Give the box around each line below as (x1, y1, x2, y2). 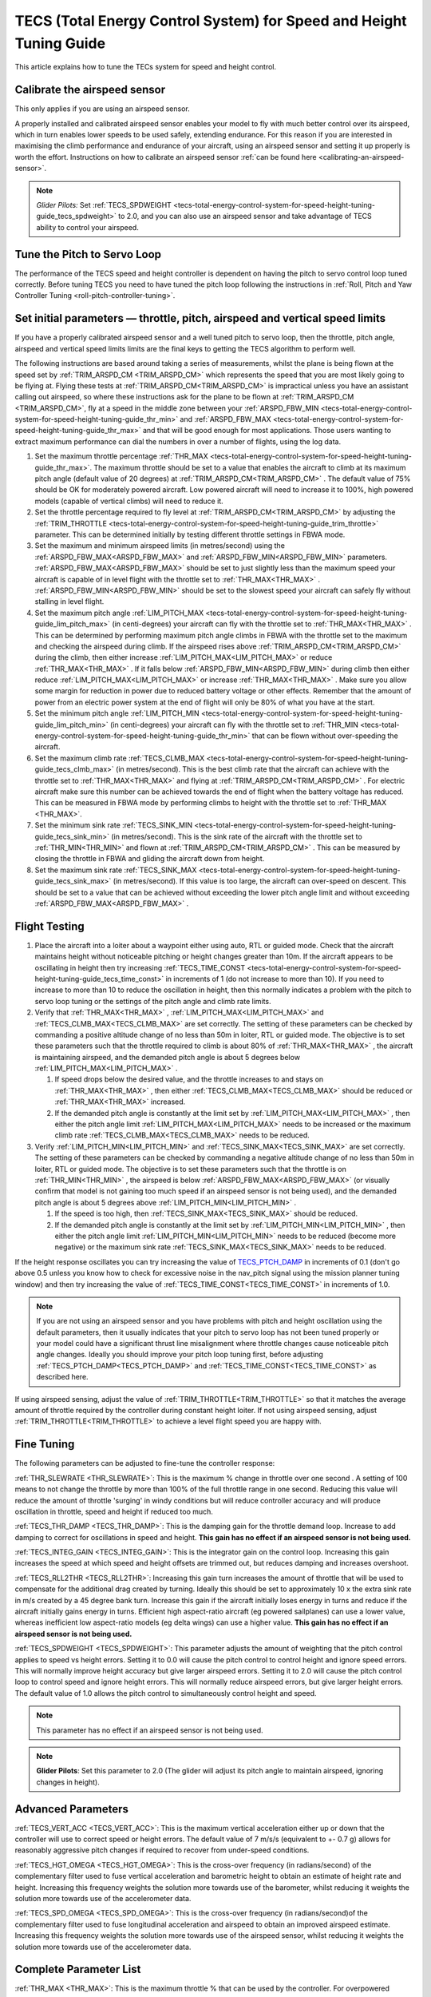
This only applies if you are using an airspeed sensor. (14, 104, 191, 113)
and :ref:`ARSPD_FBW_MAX (180, 415, 271, 424)
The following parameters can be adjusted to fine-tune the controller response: (14, 1459, 275, 1468)
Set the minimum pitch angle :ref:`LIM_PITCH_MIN (34, 709, 200, 718)
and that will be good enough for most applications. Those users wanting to (142, 426, 391, 435)
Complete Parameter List (14, 1963, 141, 1976)
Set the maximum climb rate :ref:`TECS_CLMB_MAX (34, 753, 205, 763)
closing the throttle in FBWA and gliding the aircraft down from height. (34, 854, 265, 864)
